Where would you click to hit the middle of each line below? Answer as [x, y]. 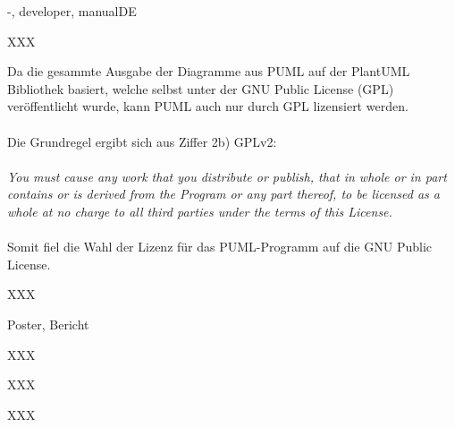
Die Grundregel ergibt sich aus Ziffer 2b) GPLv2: [142, 141]
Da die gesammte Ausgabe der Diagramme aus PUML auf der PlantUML [209, 71]
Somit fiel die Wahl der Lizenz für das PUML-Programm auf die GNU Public [220, 247]
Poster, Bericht [48, 324]
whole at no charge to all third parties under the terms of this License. [200, 211]
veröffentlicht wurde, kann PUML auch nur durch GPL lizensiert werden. [208, 106]
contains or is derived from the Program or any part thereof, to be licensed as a [224, 194]
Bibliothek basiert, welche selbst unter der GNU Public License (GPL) [201, 88]
